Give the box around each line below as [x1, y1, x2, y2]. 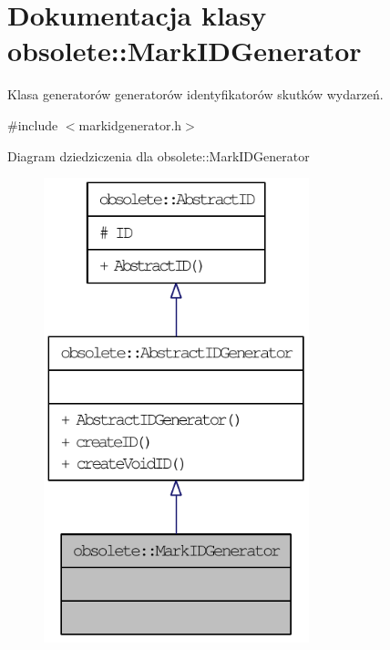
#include [7, 115, 58, 134]
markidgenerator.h [78, 115, 182, 134]
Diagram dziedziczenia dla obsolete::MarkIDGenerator [7, 146, 310, 165]
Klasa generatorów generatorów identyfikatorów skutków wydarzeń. [7, 85, 384, 104]
